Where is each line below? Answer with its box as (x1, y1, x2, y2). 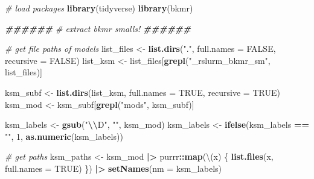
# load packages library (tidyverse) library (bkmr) (5, 2, 193, 14)
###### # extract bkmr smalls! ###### (5, 22, 191, 34)
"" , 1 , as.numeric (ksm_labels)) (5, 130, 123, 142)
